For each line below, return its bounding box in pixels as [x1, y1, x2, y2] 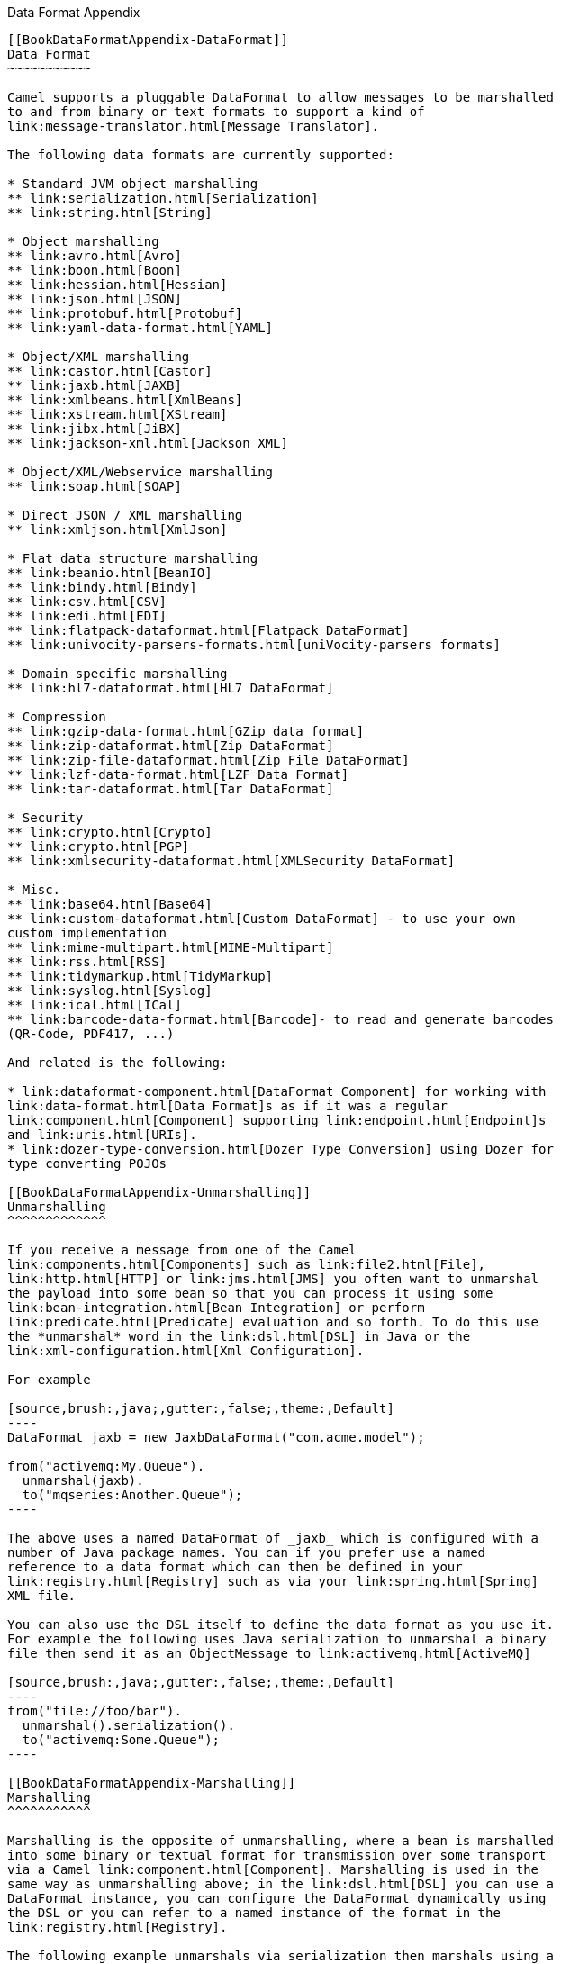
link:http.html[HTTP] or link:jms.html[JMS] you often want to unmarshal [7, 1272, 539, 1286]
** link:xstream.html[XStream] [7, 407, 228, 421]
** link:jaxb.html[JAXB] [7, 378, 182, 393]
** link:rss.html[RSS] [7, 955, 167, 969]
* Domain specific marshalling [7, 666, 228, 681]
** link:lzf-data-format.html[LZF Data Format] [7, 767, 349, 782]
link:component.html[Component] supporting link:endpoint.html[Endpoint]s [7, 1113, 547, 1127]
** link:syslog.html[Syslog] [7, 983, 213, 998]
